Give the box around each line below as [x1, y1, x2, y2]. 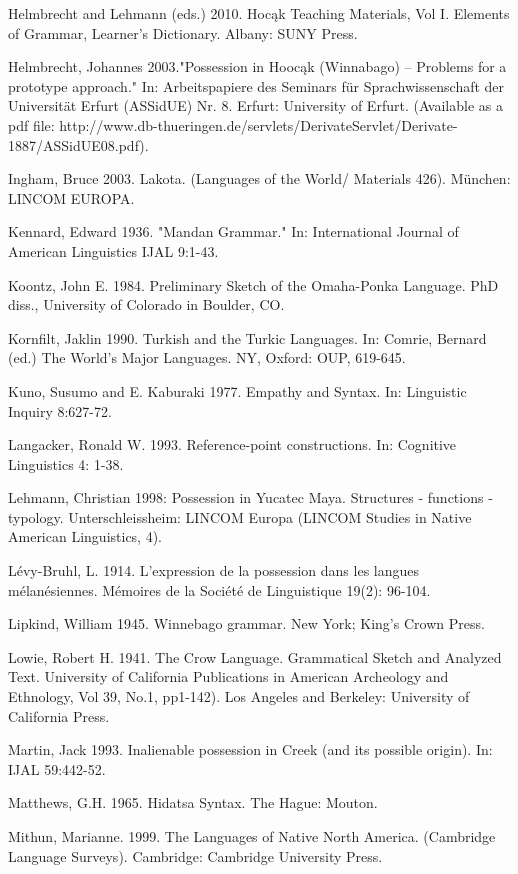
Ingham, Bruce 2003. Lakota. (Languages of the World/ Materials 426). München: [8, 168, 511, 189]
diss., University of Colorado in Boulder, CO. [8, 294, 285, 315]
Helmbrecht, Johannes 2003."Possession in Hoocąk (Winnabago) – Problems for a [8, 56, 507, 77]
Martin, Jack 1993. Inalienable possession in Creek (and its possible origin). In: [8, 739, 493, 760]
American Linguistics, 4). [8, 526, 162, 547]
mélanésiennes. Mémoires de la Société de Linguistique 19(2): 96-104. [8, 579, 431, 600]
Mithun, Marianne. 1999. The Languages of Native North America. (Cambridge [8, 826, 496, 846]
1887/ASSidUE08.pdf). [8, 134, 149, 155]
